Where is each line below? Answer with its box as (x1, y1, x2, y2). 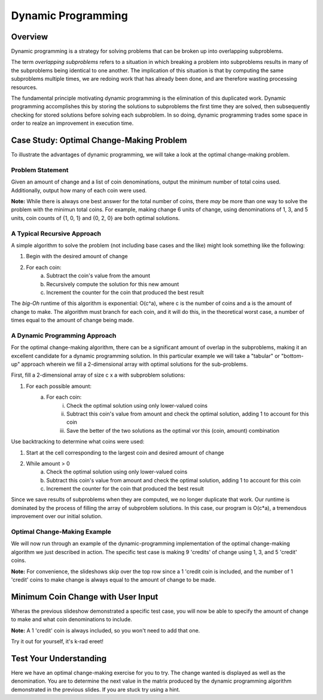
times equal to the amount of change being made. (11, 317, 134, 324)
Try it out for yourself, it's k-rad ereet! (11, 638, 104, 645)
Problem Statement (11, 166, 69, 174)
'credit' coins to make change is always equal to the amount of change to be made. (11, 576, 217, 583)
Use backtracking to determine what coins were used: (11, 438, 145, 445)
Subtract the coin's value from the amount (46, 272, 151, 279)
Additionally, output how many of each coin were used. (11, 187, 147, 194)
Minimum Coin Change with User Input (11, 592, 159, 602)
